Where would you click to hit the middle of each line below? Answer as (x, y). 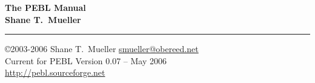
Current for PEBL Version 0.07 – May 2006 (86, 60)
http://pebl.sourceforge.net (55, 72)
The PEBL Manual (45, 7)
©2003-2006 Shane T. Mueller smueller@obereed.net (102, 49)
